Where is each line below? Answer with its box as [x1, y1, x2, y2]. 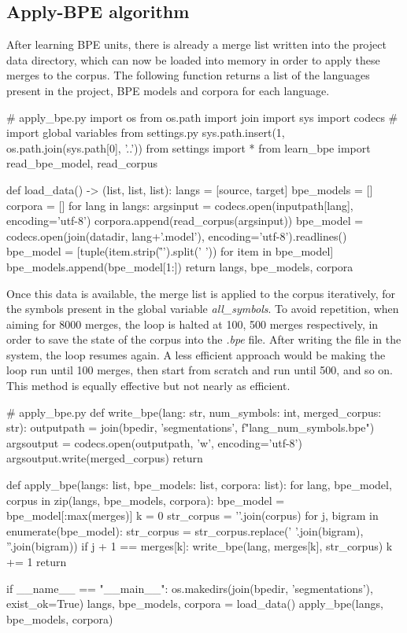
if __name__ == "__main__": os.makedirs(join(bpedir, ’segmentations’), [6, 580, 373, 596]
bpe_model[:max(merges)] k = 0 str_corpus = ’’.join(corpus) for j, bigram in [6, 507, 379, 524]
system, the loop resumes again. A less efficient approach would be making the [6, 346, 386, 363]
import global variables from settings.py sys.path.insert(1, [6, 124, 285, 141]
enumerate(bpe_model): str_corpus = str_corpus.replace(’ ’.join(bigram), [6, 522, 364, 539]
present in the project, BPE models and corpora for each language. [6, 82, 330, 98]
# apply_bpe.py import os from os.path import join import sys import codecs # [6, 109, 398, 125]
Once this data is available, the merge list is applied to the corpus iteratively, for [6, 285, 396, 301]
